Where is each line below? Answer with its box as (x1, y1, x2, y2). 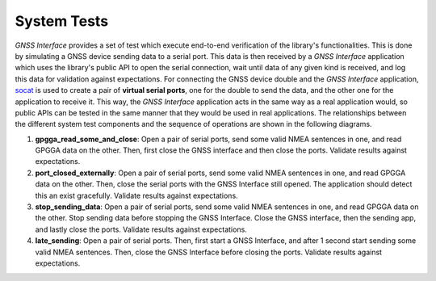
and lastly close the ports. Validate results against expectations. (35, 224, 248, 234)
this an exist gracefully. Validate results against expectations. (35, 191, 238, 200)
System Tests (15, 12, 109, 30)
